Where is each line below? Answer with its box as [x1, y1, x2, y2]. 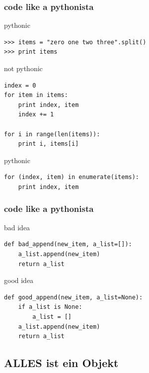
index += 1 [18, 111, 54, 118]
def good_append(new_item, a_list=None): [4, 293, 143, 301]
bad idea [4, 222, 30, 232]
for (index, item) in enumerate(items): [4, 174, 140, 181]
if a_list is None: [18, 303, 82, 311]
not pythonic [4, 63, 43, 73]
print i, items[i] [18, 140, 79, 148]
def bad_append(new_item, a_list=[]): [4, 241, 132, 248]
